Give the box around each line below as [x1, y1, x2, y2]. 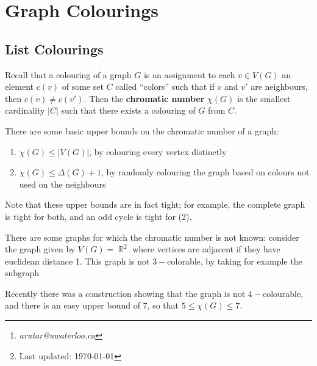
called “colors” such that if [115, 80, 215, 93]
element [5, 80, 34, 93]
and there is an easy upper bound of [5, 299, 140, 312]
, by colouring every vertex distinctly [89, 145, 227, 158]
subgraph [5, 266, 40, 279]
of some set [62, 80, 104, 93]
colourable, [262, 287, 304, 299]
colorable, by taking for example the [167, 254, 302, 267]
